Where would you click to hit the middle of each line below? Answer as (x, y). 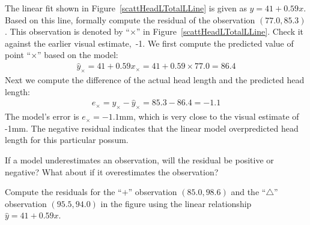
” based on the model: (78, 55)
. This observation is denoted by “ (67, 31)
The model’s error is (42, 116)
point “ (18, 55)
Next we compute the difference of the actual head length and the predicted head (155, 80)
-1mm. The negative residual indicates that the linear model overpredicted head (152, 128)
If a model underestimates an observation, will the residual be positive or (139, 160)
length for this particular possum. (67, 140)
